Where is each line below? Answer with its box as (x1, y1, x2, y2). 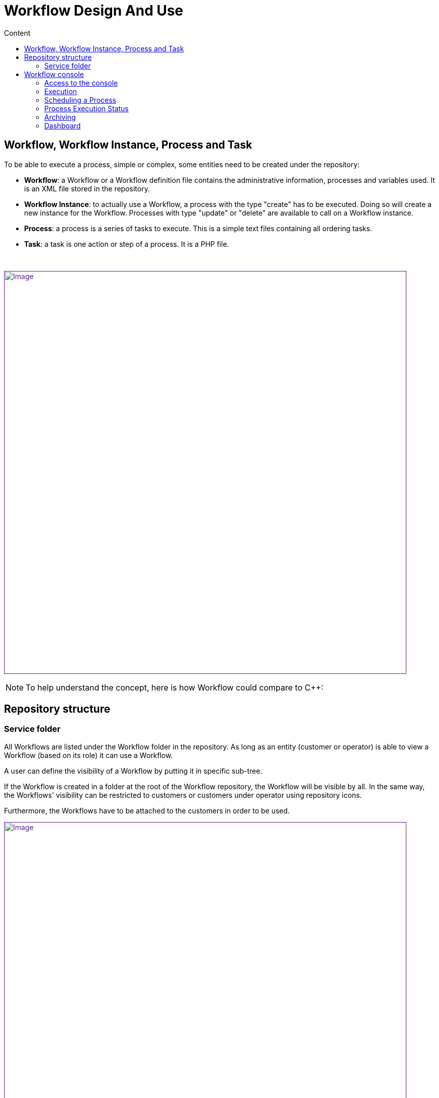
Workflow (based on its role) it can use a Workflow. (4, 750, 173, 760)
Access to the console (44, 78, 118, 87)
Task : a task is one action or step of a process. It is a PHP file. (24, 239, 229, 248)
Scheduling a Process (44, 95, 116, 104)
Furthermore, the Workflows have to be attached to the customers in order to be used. (4, 806, 290, 815)
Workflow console (24, 70, 84, 79)
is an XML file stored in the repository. (24, 184, 150, 193)
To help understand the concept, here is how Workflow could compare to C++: (26, 682, 324, 693)
